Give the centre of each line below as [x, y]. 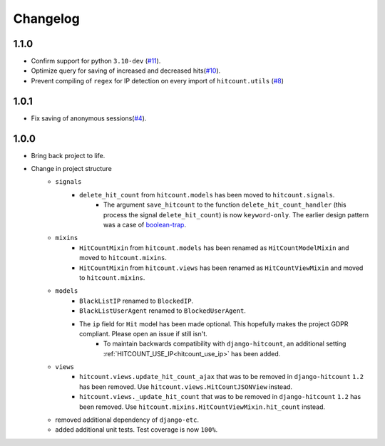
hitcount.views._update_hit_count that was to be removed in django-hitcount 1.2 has [220, 397]
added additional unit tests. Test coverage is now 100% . [137, 430]
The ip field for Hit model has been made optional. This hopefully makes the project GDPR [214, 323]
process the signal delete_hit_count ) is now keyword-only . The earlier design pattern [236, 214]
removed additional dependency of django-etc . [127, 420]
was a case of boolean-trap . [145, 225]
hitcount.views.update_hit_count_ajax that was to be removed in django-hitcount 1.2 [221, 377]
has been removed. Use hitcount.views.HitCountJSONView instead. [186, 387]
